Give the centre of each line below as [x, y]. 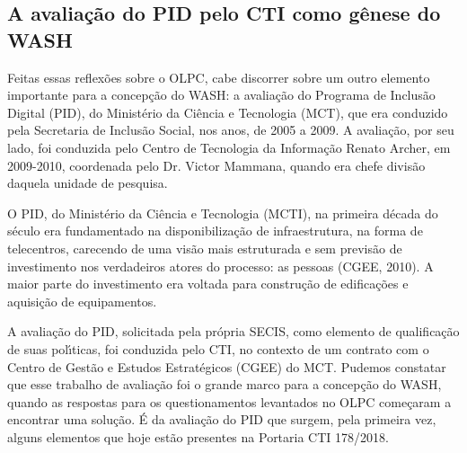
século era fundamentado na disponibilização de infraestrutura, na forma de [215, 231]
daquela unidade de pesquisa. [88, 183]
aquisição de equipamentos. [82, 301]
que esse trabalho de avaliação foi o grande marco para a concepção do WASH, [225, 384]
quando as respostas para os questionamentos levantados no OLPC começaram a [229, 401]
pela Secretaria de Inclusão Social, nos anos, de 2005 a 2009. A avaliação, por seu [231, 130]
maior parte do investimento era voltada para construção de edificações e [208, 284]
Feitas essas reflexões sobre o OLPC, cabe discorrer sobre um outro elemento [219, 77]
